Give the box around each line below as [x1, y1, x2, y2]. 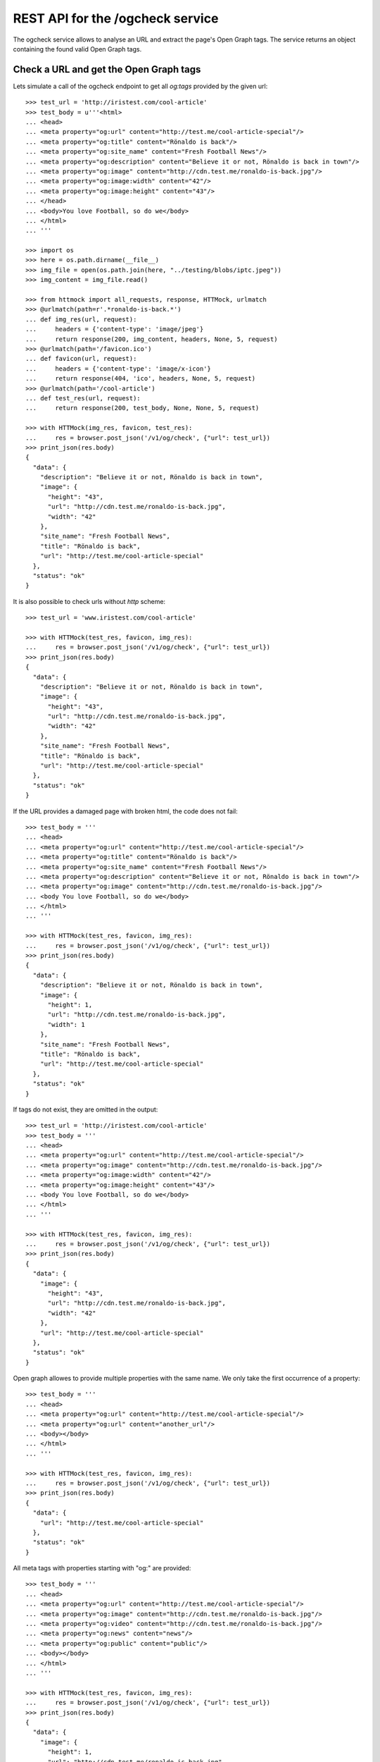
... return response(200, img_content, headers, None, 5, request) [25, 335, 278, 343]
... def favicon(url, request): [25, 355, 137, 363]
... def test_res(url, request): [25, 394, 141, 402]
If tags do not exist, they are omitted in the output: [13, 1105, 158, 1114]
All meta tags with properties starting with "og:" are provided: [13, 1564, 191, 1572]
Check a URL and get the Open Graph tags [13, 63, 201, 75]
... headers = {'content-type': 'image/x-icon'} [25, 364, 211, 373]
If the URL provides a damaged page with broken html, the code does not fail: [13, 807, 239, 815]
